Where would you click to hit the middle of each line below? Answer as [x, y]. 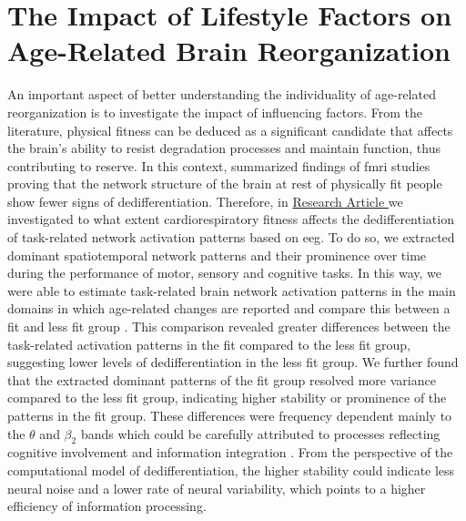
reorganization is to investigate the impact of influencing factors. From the [215, 112]
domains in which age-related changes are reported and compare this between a [229, 308]
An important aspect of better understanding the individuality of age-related [222, 94]
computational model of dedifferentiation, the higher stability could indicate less [231, 470]
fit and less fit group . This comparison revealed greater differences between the [229, 327]
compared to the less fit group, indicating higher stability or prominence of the [227, 398]
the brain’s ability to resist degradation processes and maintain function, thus [224, 148]
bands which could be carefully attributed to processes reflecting [260, 433]
